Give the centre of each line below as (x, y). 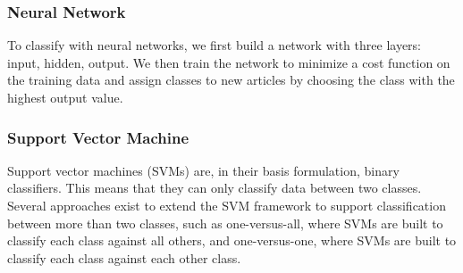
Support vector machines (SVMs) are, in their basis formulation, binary (203, 170)
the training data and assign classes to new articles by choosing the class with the (231, 80)
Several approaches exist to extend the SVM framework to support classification (227, 205)
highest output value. (65, 97)
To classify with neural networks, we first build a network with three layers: (214, 45)
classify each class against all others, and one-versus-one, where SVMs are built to (232, 240)
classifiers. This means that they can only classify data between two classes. (215, 188)
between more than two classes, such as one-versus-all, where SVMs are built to (225, 223)
